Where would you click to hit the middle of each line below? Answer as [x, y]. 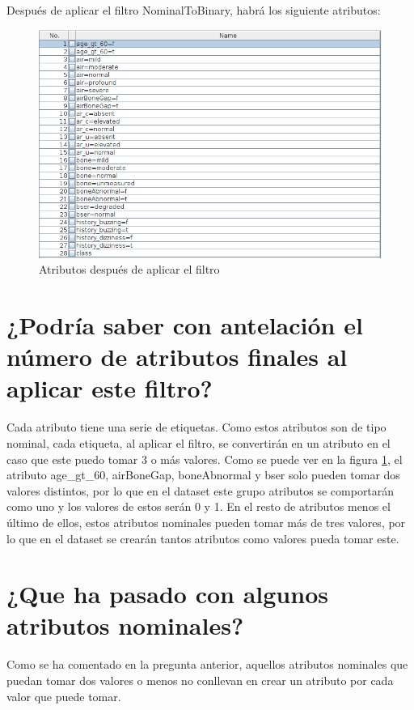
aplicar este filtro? [110, 388]
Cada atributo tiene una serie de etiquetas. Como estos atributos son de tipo [196, 427]
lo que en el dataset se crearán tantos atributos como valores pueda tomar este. [203, 538]
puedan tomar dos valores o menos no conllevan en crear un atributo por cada [200, 680]
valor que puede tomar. [64, 696]
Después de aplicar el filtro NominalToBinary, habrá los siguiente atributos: [194, 10]
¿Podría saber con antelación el [185, 325]
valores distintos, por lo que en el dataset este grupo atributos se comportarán [201, 490]
